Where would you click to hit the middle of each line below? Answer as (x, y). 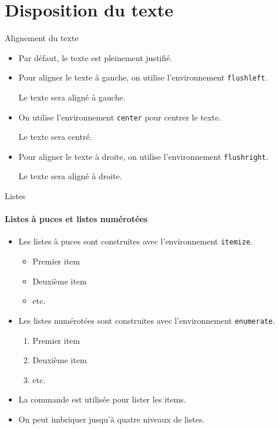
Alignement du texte (42, 38)
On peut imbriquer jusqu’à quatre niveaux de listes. (112, 419)
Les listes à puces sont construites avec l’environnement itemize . (135, 241)
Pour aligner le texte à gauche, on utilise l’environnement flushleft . (143, 77)
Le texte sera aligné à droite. (70, 176)
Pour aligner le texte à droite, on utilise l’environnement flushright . (143, 156)
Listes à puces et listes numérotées (76, 219)
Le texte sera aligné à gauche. (72, 97)
